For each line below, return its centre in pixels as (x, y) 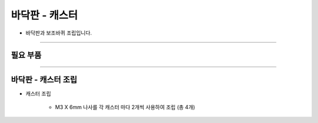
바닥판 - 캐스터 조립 (44, 80)
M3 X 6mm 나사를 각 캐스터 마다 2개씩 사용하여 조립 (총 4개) (125, 107)
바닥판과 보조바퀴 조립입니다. (59, 33)
